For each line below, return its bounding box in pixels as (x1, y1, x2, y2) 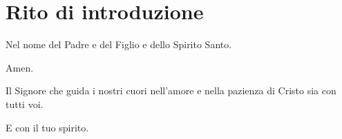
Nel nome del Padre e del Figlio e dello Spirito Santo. (6, 37, 232, 52)
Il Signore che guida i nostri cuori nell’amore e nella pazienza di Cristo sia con (6, 83, 336, 98)
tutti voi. (6, 96, 44, 111)
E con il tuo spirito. (6, 120, 89, 134)
